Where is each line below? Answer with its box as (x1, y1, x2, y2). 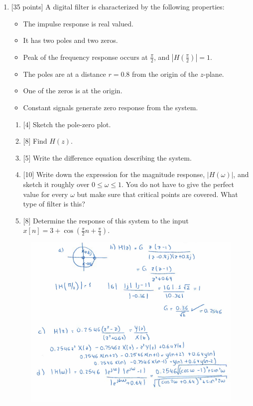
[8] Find (23, 136, 47, 146)
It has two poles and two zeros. (23, 35, 118, 45)
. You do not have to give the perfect (122, 179, 235, 189)
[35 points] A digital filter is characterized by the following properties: (11, 1, 225, 11)
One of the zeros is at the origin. (23, 85, 123, 96)
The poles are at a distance (23, 68, 106, 79)
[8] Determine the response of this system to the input (23, 215, 189, 225)
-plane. (203, 68, 224, 79)
